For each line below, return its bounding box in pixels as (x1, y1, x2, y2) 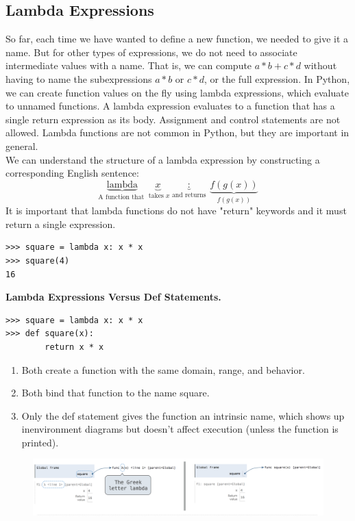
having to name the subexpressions (5, 71, 152, 86)
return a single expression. (5, 216, 116, 231)
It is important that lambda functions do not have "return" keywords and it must (5, 203, 347, 218)
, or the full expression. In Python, (204, 71, 350, 86)
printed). (21, 435, 59, 449)
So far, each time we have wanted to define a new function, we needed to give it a (5, 31, 349, 46)
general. (5, 138, 38, 153)
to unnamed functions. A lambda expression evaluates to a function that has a (5, 99, 335, 113)
